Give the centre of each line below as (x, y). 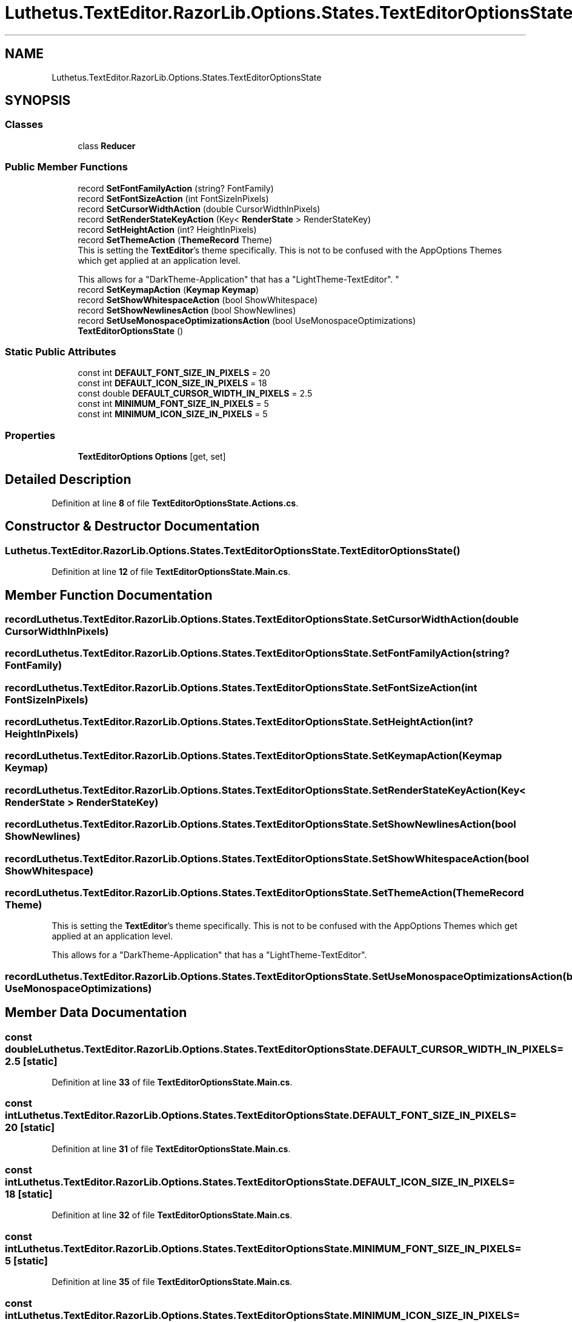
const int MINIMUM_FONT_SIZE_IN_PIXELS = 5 (173, 404)
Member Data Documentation (96, 1013)
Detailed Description (68, 480)
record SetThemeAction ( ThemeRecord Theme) (175, 240)
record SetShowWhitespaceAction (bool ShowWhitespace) (198, 300)
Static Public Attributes (61, 351)
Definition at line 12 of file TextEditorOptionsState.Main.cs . (171, 572)
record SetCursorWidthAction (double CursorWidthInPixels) (199, 209)
